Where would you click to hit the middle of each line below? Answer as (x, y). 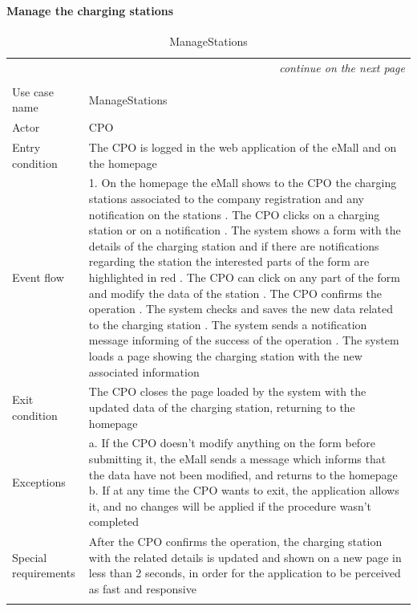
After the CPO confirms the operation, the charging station (235, 542)
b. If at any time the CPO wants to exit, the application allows (244, 490)
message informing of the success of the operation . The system (244, 340)
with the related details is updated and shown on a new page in (245, 557)
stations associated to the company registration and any (226, 199)
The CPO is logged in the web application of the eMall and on (243, 147)
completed (114, 521)
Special (30, 557)
